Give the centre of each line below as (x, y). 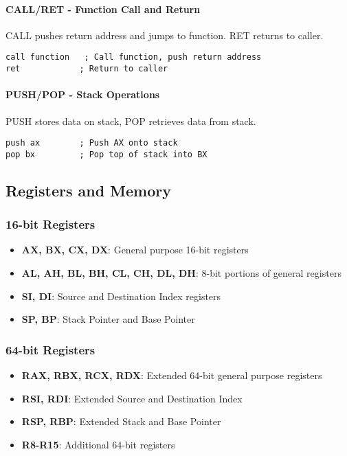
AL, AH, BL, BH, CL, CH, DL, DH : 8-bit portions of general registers (181, 273)
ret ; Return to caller (87, 69)
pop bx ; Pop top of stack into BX (107, 154)
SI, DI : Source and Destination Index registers (121, 296)
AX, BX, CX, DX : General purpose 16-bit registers (135, 250)
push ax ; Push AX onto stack (92, 143)
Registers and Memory (88, 190)
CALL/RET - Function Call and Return (103, 9)
